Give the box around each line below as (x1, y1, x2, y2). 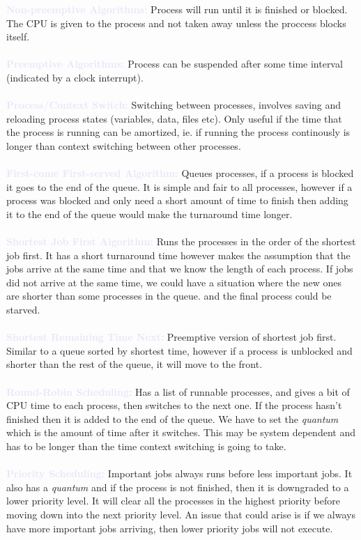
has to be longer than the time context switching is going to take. (6, 439, 286, 453)
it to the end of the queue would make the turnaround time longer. (6, 206, 293, 221)
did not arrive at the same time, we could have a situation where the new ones (6, 275, 341, 289)
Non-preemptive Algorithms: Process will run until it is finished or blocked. (6, 2, 348, 16)
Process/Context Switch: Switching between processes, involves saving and (6, 98, 341, 112)
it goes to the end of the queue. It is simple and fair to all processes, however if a (6, 179, 353, 194)
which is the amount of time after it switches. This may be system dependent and (6, 425, 355, 440)
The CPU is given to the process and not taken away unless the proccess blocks (6, 15, 346, 30)
